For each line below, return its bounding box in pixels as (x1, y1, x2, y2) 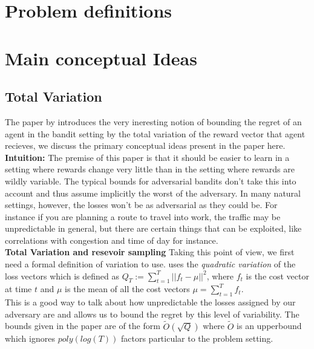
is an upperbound (237, 319, 302, 332)
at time (5, 282, 32, 295)
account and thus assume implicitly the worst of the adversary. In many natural (5, 186, 301, 199)
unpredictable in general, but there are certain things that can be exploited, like (5, 222, 302, 235)
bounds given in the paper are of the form (5, 319, 160, 332)
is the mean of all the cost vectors (65, 282, 190, 295)
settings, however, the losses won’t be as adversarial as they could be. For (5, 198, 278, 211)
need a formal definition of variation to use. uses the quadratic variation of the (5, 258, 296, 270)
